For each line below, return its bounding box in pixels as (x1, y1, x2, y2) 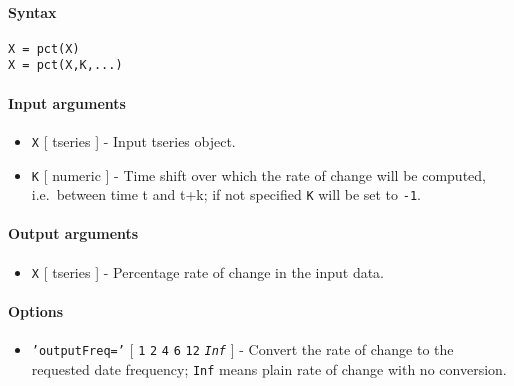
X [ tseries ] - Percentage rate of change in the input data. (31, 261, 385, 282)
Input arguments (8, 92, 126, 113)
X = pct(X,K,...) (8, 58, 123, 73)
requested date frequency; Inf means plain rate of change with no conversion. (31, 358, 507, 379)
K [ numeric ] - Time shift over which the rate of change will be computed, (31, 164, 486, 185)
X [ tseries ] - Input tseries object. (31, 130, 236, 151)
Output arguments (8, 223, 139, 244)
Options (8, 300, 64, 321)
